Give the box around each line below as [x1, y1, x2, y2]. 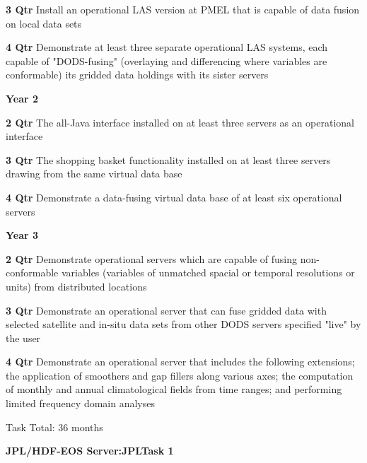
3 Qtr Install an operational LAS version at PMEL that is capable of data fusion [6, 2, 360, 16]
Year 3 [6, 228, 39, 242]
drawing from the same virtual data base [6, 166, 182, 181]
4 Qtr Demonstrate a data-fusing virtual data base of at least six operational [6, 189, 342, 204]
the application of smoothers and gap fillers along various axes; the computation [6, 368, 354, 382]
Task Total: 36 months [6, 419, 103, 434]
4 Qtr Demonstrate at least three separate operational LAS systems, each [6, 40, 328, 54]
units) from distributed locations [6, 279, 147, 293]
